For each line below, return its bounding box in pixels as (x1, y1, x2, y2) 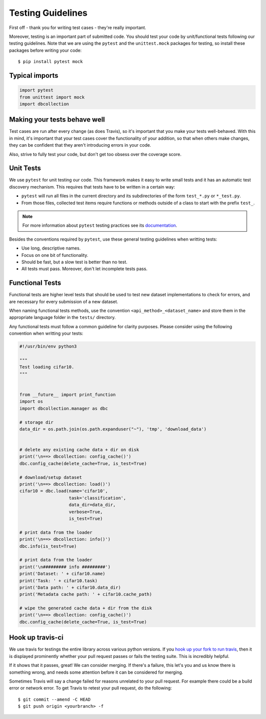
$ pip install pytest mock (18, 59, 83, 64)
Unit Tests (9, 164, 41, 172)
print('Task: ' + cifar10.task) (19, 578, 98, 583)
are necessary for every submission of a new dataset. (9, 298, 118, 305)
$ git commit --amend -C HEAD (18, 696, 91, 702)
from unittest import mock (19, 94, 85, 100)
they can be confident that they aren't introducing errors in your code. (9, 142, 151, 148)
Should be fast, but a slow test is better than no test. (21, 259, 128, 265)
